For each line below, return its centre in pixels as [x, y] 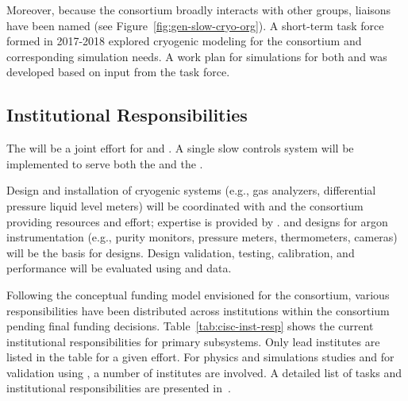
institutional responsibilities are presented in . [119, 388]
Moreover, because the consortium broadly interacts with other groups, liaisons [199, 10]
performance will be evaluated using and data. [119, 268]
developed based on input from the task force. [118, 72]
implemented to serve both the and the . [105, 163]
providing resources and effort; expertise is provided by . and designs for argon [197, 221]
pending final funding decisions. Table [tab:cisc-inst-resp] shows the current [190, 326]
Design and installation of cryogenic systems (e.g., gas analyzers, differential [191, 190]
